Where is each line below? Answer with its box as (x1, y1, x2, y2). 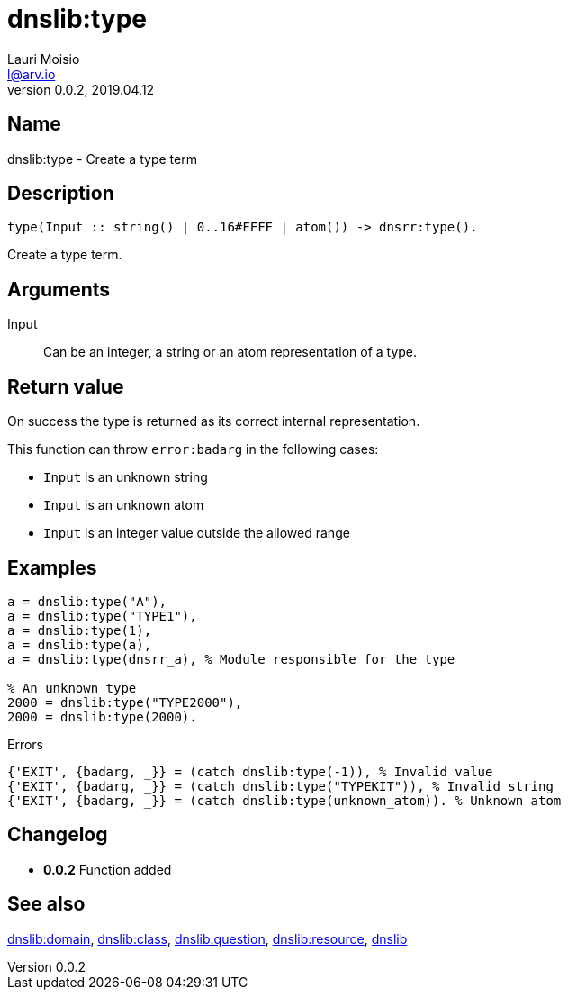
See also (7, 893, 86, 916)
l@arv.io (7, 66, 56, 82)
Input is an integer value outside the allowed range (43, 525, 350, 541)
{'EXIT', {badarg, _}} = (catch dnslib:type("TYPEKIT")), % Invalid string (7, 778, 554, 793)
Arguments (7, 277, 111, 301)
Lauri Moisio (7, 50, 80, 67)
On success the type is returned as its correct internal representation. (7, 413, 420, 430)
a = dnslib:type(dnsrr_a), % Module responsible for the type (7, 651, 455, 666)
